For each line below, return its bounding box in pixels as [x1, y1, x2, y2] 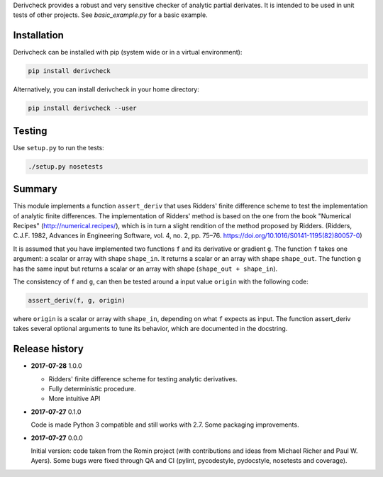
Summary [13, 183, 57, 195]
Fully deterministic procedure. [48, 385, 136, 393]
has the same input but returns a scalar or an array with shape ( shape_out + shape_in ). [13, 264, 278, 273]
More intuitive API [48, 394, 101, 403]
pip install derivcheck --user [28, 104, 138, 113]
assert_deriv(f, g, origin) [28, 296, 126, 304]
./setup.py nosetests [28, 162, 104, 170]
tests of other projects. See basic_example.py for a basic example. [13, 11, 209, 19]
